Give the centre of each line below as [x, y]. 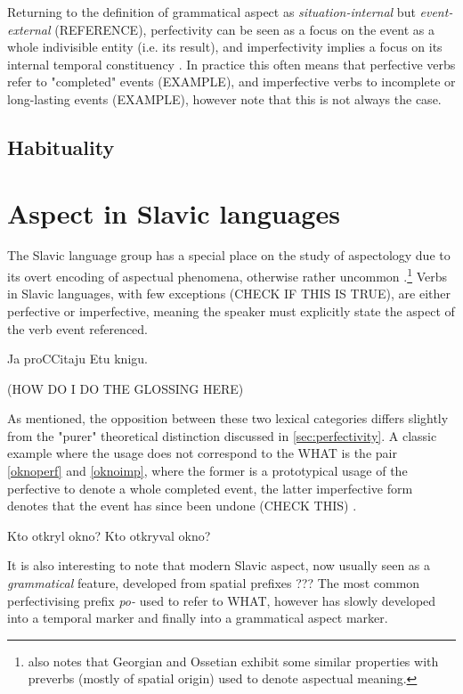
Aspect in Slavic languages [174, 212]
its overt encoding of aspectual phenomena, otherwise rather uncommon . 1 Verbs [227, 275]
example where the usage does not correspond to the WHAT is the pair [202, 453]
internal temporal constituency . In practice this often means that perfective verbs [231, 64]
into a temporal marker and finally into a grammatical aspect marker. [198, 618]
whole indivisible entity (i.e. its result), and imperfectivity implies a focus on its [225, 47]
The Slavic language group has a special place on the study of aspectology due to [229, 255]
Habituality [61, 147]
